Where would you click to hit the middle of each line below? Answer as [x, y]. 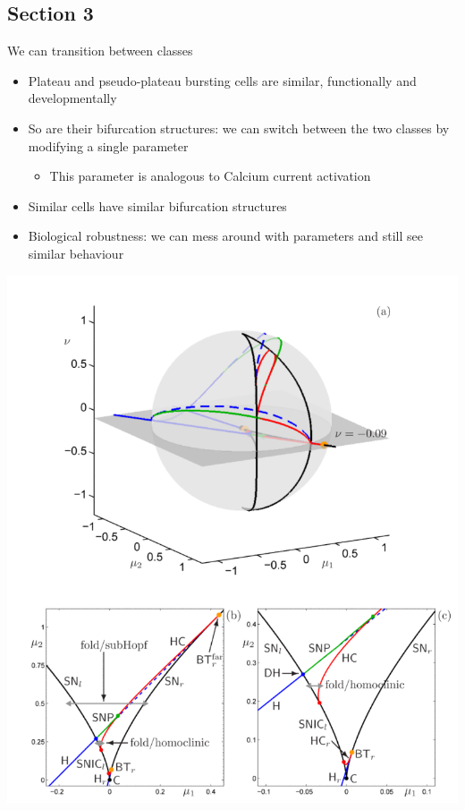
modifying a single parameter [108, 145]
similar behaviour [76, 253]
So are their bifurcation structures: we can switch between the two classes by [239, 128]
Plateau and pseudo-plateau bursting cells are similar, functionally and [222, 80]
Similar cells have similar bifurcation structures [157, 205]
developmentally [72, 98]
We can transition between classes [100, 51]
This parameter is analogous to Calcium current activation [210, 176]
